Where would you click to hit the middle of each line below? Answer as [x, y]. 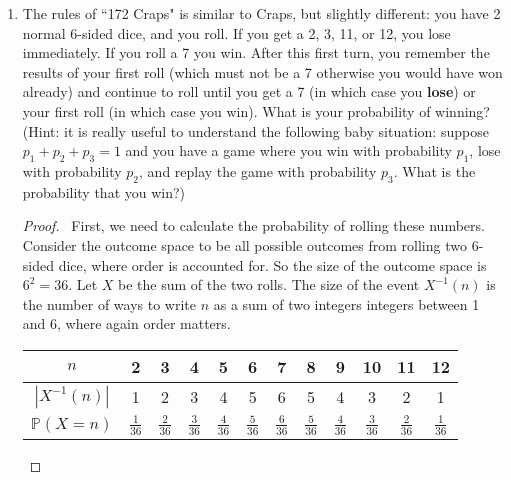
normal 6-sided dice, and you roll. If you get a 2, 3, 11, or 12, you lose [236, 32]
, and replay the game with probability [258, 170]
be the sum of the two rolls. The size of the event [269, 284]
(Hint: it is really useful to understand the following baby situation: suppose [255, 130]
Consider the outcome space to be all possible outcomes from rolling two [244, 244]
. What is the [434, 170]
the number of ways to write [109, 303]
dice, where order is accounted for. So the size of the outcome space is [272, 264]
